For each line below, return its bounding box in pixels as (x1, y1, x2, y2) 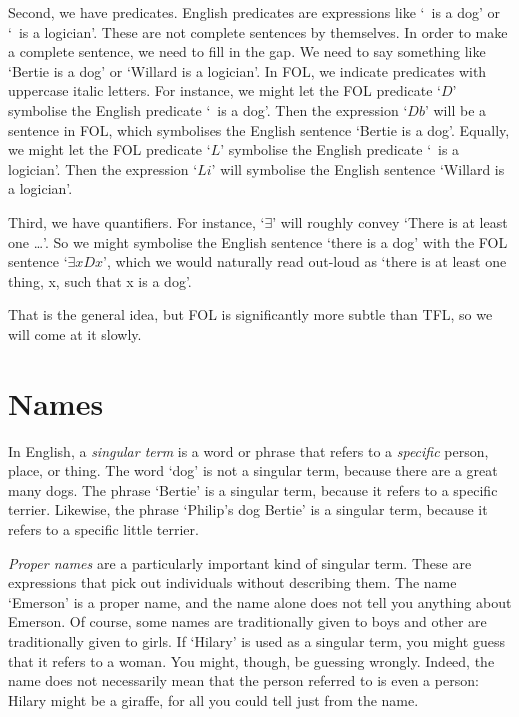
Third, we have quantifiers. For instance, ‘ (8, 211, 265, 232)
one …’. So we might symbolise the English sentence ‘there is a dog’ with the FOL (8, 231, 508, 252)
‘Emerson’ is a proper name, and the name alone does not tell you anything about (8, 591, 512, 612)
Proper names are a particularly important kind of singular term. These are (8, 552, 472, 573)
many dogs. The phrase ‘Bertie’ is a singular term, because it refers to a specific (8, 479, 498, 500)
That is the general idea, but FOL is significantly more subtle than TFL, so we (8, 304, 493, 325)
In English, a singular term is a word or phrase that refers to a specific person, (8, 440, 489, 461)
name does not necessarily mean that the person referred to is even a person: (8, 670, 479, 691)
